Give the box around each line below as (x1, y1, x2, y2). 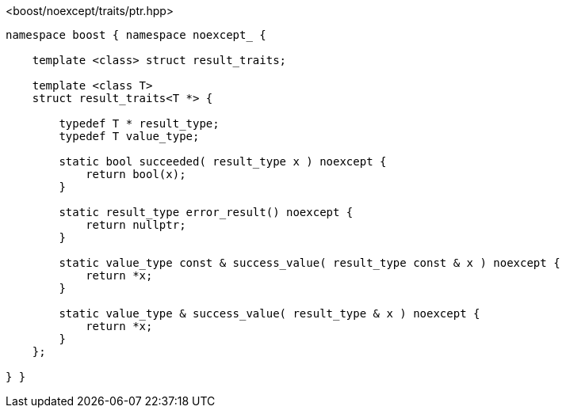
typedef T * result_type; (59, 117, 220, 130)
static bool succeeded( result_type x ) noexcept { (59, 155, 387, 168)
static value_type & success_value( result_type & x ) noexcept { (59, 307, 480, 320)
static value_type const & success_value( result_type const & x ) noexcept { (59, 256, 560, 269)
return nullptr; (86, 218, 186, 231)
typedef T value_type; (59, 130, 200, 142)
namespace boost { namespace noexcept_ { (6, 28, 266, 41)
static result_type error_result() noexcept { (59, 206, 354, 218)
